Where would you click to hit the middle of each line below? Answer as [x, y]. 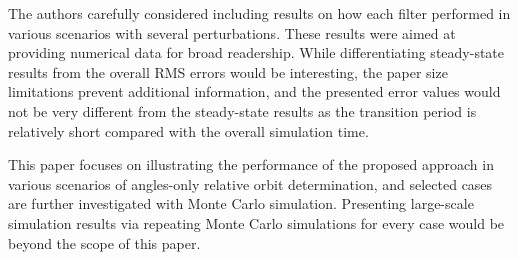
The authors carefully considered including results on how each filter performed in [259, 13]
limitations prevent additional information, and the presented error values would [254, 91]
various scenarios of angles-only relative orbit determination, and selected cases [250, 183]
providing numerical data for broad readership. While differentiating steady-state [256, 52]
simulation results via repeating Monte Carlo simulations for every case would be [256, 222]
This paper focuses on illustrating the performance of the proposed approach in [251, 164]
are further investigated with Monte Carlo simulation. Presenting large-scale [241, 203]
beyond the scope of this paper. [104, 242]
